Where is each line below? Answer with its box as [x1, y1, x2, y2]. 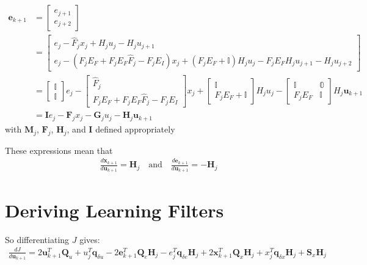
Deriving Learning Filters [5, 197, 224, 222]
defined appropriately [95, 123, 175, 136]
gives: [79, 233, 100, 245]
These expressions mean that [5, 143, 113, 156]
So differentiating [5, 233, 70, 245]
